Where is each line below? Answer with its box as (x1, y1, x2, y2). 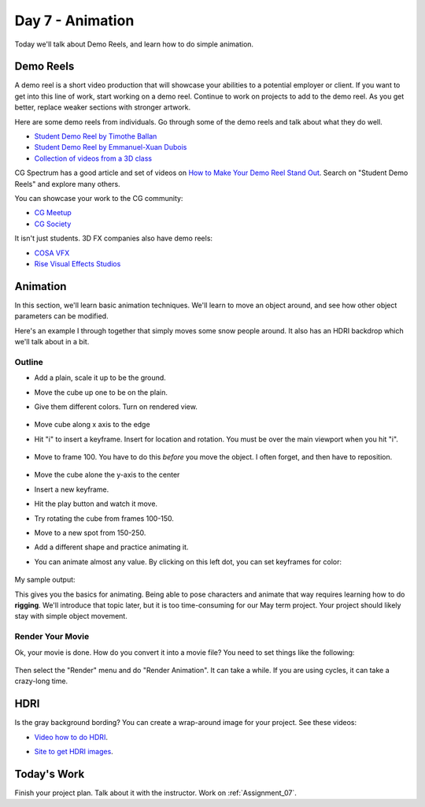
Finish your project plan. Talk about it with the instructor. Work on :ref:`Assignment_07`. (14, 788, 297, 798)
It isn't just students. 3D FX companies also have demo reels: (14, 233, 213, 244)
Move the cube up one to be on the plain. (34, 387, 168, 397)
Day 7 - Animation (14, 12, 135, 29)
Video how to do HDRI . (34, 732, 108, 742)
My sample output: (14, 575, 76, 585)
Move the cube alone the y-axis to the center (34, 470, 180, 480)
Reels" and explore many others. (14, 179, 121, 188)
